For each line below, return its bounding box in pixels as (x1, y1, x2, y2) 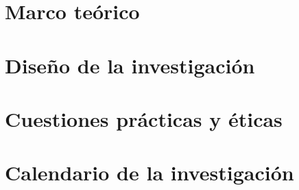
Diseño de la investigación (5, 51, 255, 79)
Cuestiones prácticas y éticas (5, 104, 283, 132)
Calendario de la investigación (5, 158, 294, 187)
